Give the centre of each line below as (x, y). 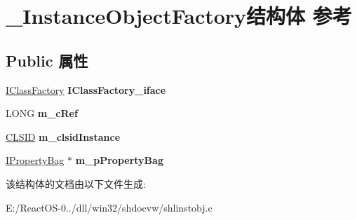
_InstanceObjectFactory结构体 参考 (179, 16)
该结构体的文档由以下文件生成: (76, 183)
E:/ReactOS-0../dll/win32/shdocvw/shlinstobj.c (109, 207)
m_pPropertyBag (119, 160)
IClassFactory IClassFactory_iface (86, 89)
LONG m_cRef (42, 113)
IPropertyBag (35, 160)
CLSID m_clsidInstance (63, 136)
